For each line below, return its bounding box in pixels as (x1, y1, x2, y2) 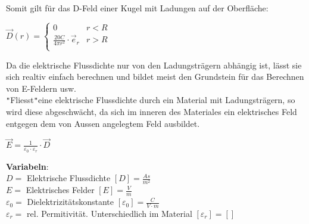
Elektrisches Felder (26, 183, 95, 196)
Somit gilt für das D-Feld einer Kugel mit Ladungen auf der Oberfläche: (6, 2, 269, 14)
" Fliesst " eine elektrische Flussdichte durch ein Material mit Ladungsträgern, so (6, 94, 295, 106)
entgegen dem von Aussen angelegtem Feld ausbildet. (6, 117, 200, 129)
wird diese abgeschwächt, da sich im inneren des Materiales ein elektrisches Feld (6, 105, 297, 117)
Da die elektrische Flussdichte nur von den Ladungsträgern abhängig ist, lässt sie (6, 58, 302, 71)
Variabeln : (6, 160, 49, 172)
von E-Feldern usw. (6, 82, 76, 94)
